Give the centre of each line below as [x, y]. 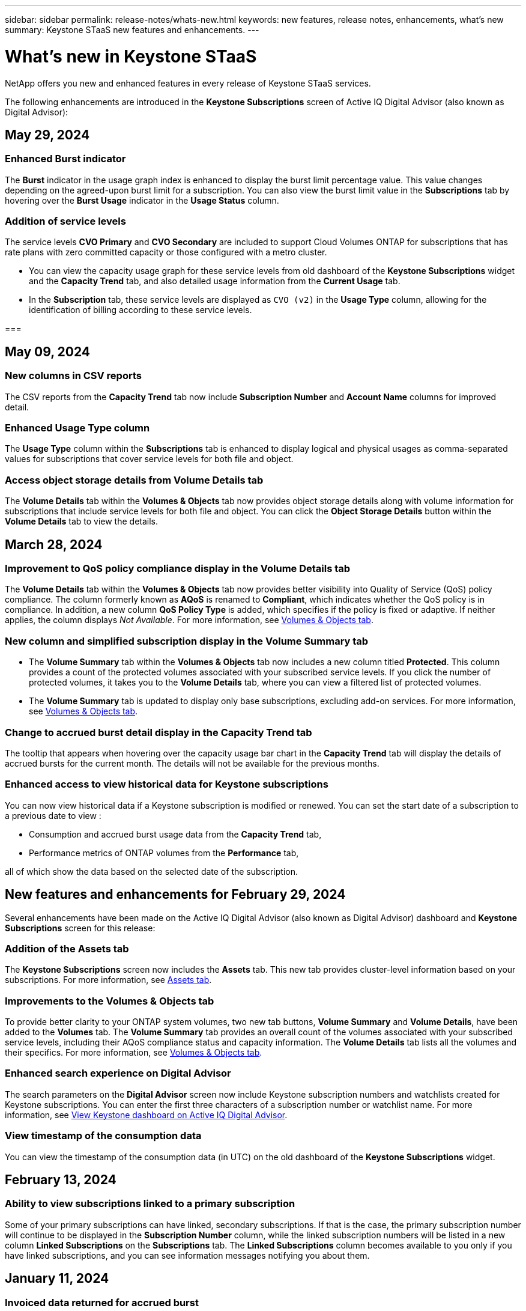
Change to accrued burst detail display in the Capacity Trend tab [159, 732]
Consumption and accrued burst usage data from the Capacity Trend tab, [175, 834]
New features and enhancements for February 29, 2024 [175, 895]
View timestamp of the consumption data [103, 1136]
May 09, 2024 [48, 351]
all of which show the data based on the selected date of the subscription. [152, 871]
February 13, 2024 [61, 1179]
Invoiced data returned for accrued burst [102, 1302]
